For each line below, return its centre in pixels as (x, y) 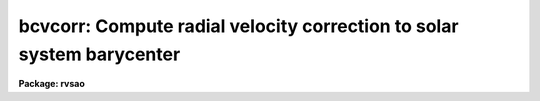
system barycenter (99, 54)
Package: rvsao (51, 84)
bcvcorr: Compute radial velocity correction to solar (238, 26)
